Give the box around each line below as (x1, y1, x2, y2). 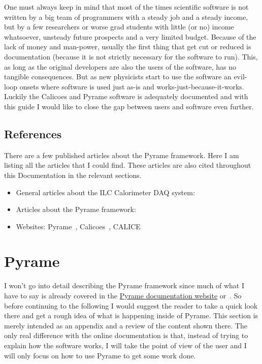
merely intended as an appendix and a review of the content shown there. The (4, 320, 247, 330)
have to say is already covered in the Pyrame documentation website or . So (4, 290, 242, 301)
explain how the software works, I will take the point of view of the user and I (4, 340, 247, 350)
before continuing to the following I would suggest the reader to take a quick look (4, 300, 258, 311)
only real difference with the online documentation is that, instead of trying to (4, 330, 248, 341)
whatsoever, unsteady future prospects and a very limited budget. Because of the (4, 31, 256, 42)
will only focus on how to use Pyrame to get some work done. (4, 350, 196, 360)
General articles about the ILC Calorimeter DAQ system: (16, 187, 195, 197)
